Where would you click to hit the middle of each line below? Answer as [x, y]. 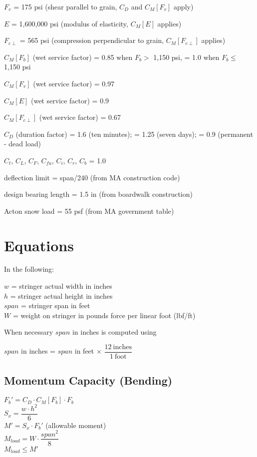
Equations [39, 245]
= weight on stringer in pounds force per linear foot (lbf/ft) [104, 315]
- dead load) [22, 144]
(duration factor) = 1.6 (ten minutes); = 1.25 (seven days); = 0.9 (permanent [134, 134]
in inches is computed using [114, 332]
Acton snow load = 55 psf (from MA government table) [89, 211]
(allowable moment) [76, 425]
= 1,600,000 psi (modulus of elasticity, [70, 23]
